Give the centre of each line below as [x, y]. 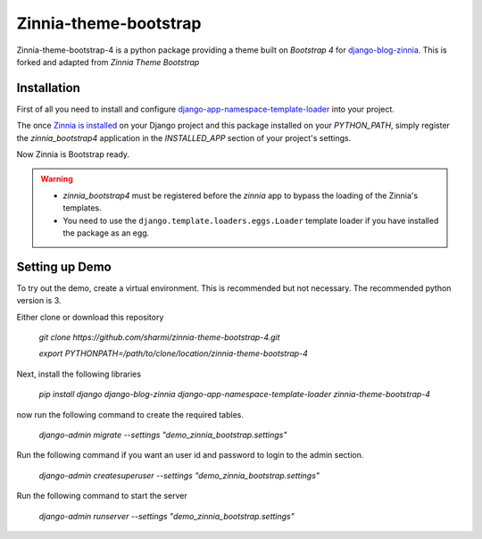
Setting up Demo [64, 266]
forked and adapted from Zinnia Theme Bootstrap [108, 62]
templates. [82, 208]
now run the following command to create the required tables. [130, 414]
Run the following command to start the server [102, 496]
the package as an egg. [106, 233]
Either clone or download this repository [90, 317]
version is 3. [39, 301]
